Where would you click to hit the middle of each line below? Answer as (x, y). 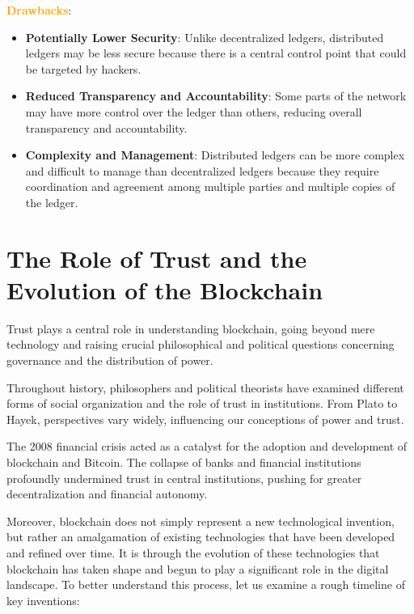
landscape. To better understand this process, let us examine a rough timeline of (206, 584)
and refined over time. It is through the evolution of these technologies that (193, 552)
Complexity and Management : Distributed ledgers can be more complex (215, 155)
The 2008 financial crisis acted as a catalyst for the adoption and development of (207, 446)
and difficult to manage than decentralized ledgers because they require (202, 170)
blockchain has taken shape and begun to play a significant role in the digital (198, 568)
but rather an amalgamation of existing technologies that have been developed (201, 537)
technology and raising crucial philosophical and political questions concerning (201, 344)
